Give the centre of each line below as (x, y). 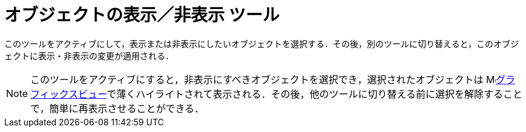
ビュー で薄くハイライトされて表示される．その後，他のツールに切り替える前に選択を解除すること (301, 94)
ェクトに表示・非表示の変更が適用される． (89, 55)
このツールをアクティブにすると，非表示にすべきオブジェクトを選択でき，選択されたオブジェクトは (257, 79)
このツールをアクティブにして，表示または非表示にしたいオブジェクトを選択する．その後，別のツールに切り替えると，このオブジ (262, 43)
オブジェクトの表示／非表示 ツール (142, 15)
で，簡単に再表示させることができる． (117, 108)
